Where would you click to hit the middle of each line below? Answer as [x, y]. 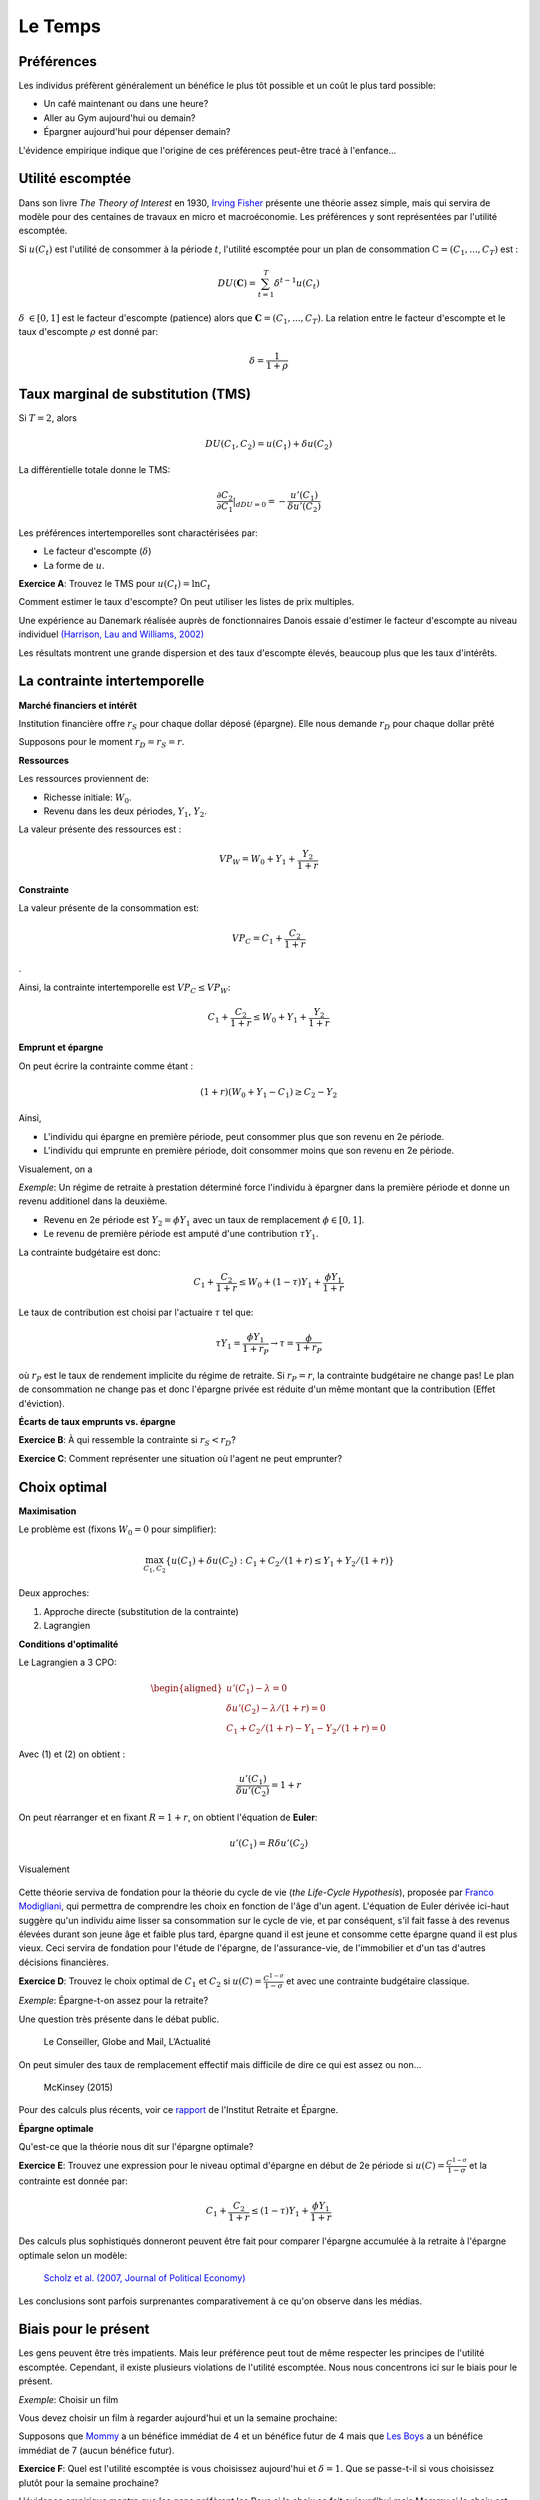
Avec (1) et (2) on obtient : [72, 1754]
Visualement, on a [55, 1169]
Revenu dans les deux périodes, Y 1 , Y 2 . [125, 812]
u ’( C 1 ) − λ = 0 [257, 1689]
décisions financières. [64, 1962]
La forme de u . [74, 565]
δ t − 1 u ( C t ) [296, 283]
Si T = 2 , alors [47, 417]
